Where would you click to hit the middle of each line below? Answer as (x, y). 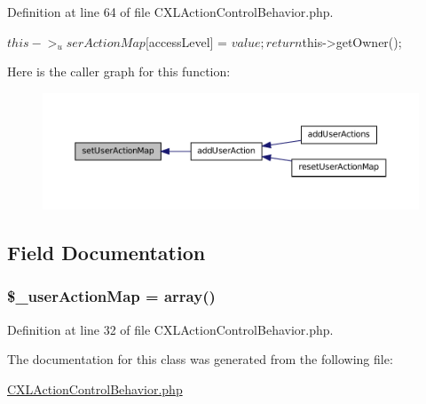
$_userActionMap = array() (111, 296)
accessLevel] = (188, 41)
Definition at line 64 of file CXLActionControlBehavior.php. (170, 12)
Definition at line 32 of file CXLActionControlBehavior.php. (170, 329)
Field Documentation (106, 253)
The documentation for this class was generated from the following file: (200, 359)
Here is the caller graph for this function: (119, 71)
